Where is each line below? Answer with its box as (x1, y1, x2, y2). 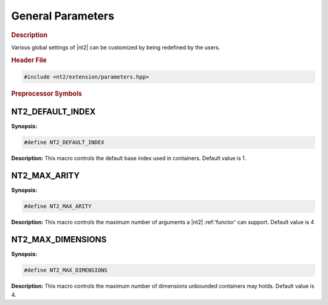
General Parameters (11, 9, 115, 23)
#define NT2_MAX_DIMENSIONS (24, 267, 108, 274)
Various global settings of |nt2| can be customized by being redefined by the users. (11, 43, 220, 51)
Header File (11, 55, 47, 64)
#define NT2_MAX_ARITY (24, 203, 92, 210)
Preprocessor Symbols (11, 89, 82, 98)
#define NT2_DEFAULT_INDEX (24, 139, 104, 146)
